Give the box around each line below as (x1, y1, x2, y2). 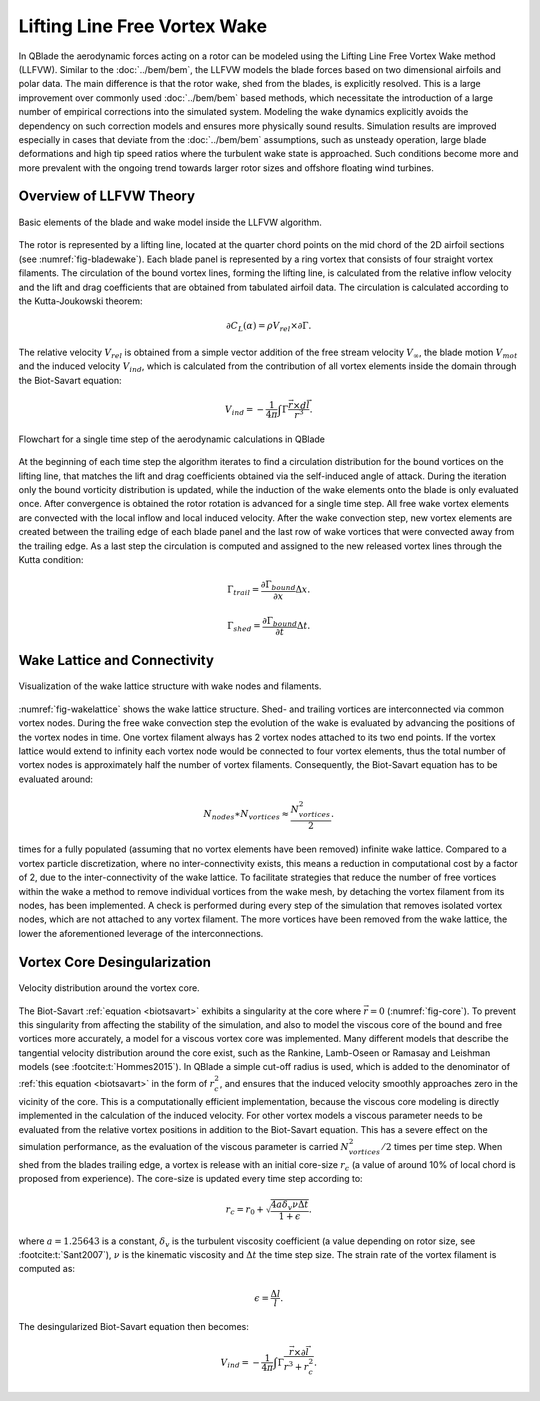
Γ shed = (226, 620, 262, 634)
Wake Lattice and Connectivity (18, 651, 215, 669)
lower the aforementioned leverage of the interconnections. (18, 927, 264, 939)
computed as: (18, 1263, 75, 1275)
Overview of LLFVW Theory (18, 188, 195, 205)
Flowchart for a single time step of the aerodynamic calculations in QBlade (18, 433, 325, 445)
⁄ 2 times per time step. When (382, 1141, 503, 1153)
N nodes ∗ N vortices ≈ (203, 808, 290, 822)
